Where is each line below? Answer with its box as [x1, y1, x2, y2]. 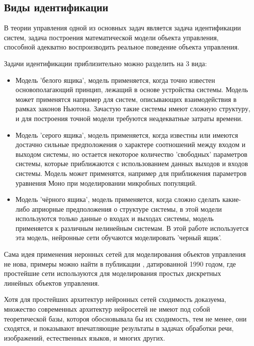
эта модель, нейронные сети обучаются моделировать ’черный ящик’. [15, 232, 222, 243]
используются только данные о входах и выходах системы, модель [15, 213, 214, 223]
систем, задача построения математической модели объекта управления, [4, 32, 219, 42]
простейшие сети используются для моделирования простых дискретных [4, 268, 221, 278]
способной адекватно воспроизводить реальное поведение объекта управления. [4, 42, 239, 52]
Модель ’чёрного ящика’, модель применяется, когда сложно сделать [15, 194, 220, 204]
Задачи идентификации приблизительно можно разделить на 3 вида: [4, 58, 207, 68]
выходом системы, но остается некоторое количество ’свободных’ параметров [15, 148, 248, 159]
